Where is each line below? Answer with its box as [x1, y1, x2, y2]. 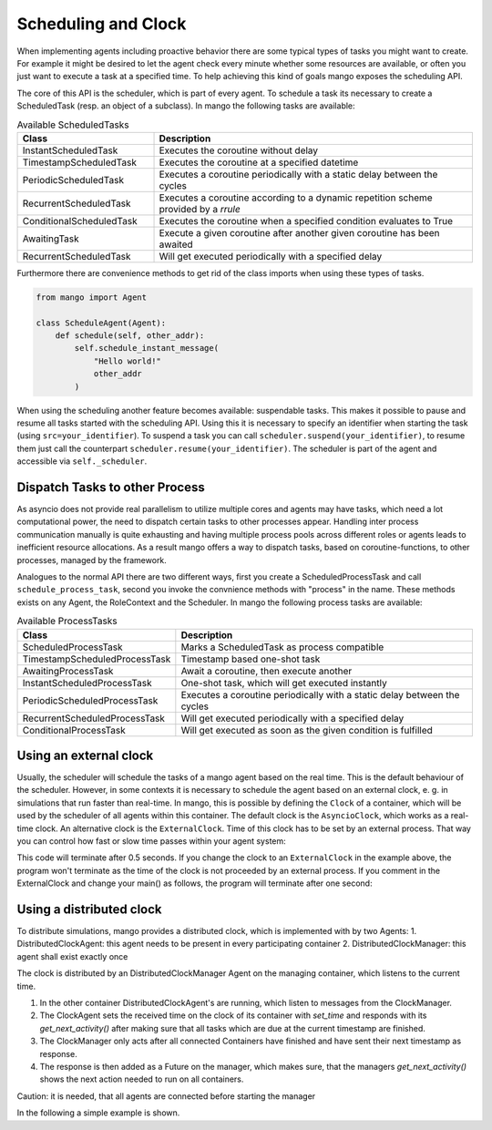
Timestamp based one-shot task [180, 652, 321, 665]
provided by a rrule [159, 202, 241, 215]
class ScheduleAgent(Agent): [36, 317, 167, 328]
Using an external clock [16, 747, 154, 763]
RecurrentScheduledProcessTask [22, 712, 166, 724]
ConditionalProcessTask [22, 724, 127, 736]
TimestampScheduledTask [22, 156, 137, 169]
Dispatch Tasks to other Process [16, 479, 205, 495]
